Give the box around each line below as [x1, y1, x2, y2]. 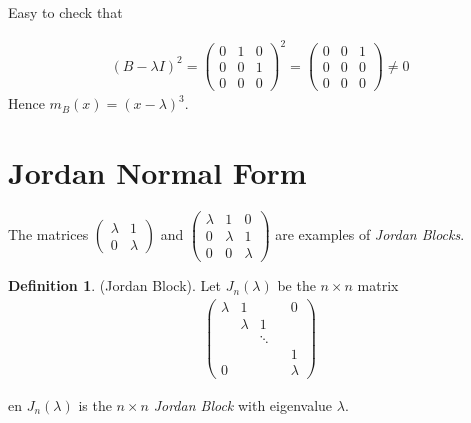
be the [277, 275, 316, 296]
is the [78, 395, 112, 415]
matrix [357, 275, 399, 296]
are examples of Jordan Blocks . [275, 224, 465, 245]
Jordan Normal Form [8, 152, 307, 193]
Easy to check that [8, 2, 123, 22]
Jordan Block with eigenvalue [153, 395, 333, 415]
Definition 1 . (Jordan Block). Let [8, 275, 221, 296]
